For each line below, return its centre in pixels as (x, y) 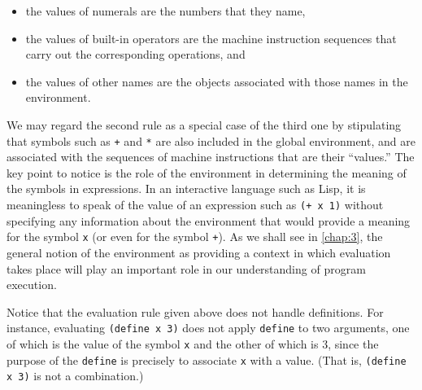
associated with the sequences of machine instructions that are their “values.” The (211, 157)
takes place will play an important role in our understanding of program (186, 268)
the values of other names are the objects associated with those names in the (217, 81)
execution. (32, 285)
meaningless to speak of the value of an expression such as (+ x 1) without (195, 204)
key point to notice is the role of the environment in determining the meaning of (207, 172)
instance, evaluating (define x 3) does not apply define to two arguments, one (208, 328)
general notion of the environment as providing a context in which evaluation (199, 252)
